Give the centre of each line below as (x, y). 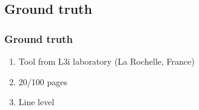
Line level (36, 102)
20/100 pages (43, 81)
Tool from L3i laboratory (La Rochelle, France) (106, 61)
